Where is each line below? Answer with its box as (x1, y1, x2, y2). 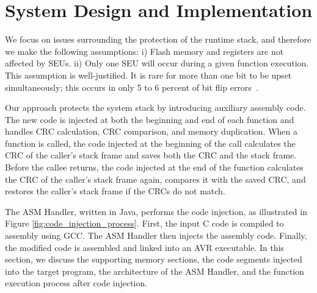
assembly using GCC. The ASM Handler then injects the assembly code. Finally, (5, 229, 307, 242)
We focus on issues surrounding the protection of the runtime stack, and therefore (5, 33, 312, 46)
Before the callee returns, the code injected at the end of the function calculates (5, 161, 304, 174)
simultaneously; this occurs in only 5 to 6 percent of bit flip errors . (5, 80, 258, 93)
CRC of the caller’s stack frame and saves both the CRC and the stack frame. (5, 149, 297, 161)
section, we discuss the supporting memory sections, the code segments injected (5, 253, 302, 266)
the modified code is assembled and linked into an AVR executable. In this (5, 241, 285, 253)
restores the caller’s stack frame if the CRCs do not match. (5, 185, 225, 197)
